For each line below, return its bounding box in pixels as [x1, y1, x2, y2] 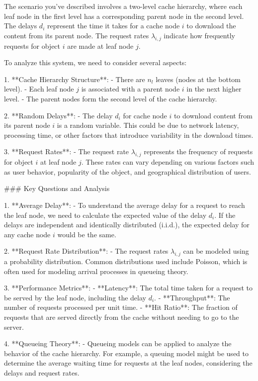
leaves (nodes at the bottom [156, 74, 241, 84]
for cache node [123, 110, 167, 120]
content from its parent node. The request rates [4, 30, 149, 40]
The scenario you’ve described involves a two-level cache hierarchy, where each [4, 1, 243, 11]
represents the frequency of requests [144, 146, 253, 157]
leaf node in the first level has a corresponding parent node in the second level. [4, 10, 244, 21]
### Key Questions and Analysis [4, 183, 110, 193]
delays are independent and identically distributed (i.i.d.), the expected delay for [4, 219, 250, 230]
